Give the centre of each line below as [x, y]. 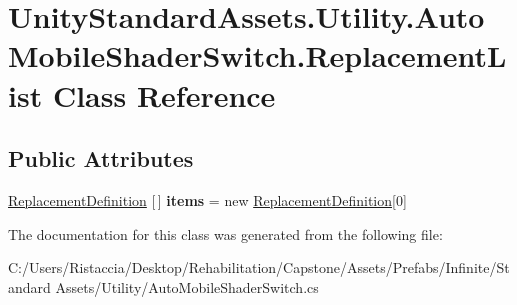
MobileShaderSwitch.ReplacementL [257, 55]
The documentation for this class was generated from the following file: [225, 233]
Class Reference [164, 94]
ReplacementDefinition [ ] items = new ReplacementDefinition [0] [207, 199]
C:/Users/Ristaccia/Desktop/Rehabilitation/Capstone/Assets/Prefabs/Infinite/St [259, 267]
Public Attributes [101, 158]
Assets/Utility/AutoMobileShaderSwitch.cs [187, 286]
